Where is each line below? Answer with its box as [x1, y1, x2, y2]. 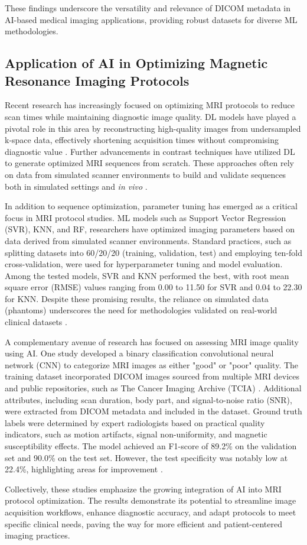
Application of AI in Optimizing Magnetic [5, 54, 268, 72]
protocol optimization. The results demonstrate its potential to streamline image [5, 494, 296, 507]
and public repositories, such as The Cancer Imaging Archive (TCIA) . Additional [5, 382, 302, 394]
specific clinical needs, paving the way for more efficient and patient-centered [5, 517, 283, 530]
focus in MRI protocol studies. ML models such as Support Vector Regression [5, 211, 286, 223]
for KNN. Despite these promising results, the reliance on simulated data [5, 292, 269, 304]
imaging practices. [5, 529, 70, 541]
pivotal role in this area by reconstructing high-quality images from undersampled [5, 122, 301, 134]
